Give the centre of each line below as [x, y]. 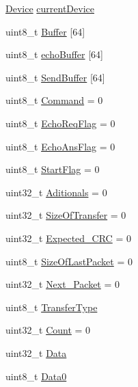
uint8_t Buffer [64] [45, 31]
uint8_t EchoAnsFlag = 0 [60, 146]
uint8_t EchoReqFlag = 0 [60, 123]
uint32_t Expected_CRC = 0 [68, 238]
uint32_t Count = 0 [48, 330]
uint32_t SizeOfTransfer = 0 [66, 215]
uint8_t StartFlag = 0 [53, 169]
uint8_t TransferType [52, 307]
